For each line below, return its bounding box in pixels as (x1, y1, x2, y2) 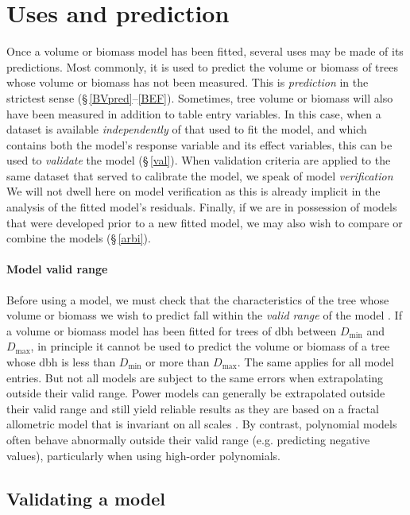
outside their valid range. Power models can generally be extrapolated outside (6, 385, 385, 401)
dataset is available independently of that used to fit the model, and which (6, 121, 367, 137)
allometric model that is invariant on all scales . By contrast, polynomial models (6, 416, 397, 432)
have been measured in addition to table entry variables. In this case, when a (6, 105, 381, 122)
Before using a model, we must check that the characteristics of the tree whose (6, 291, 389, 308)
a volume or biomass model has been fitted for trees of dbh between (6, 322, 337, 339)
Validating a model (6, 486, 165, 510)
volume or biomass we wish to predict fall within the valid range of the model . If (6, 307, 402, 323)
